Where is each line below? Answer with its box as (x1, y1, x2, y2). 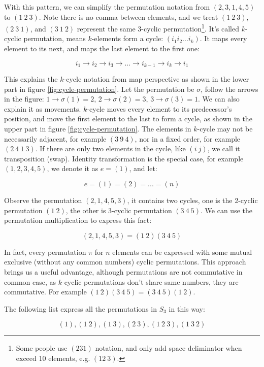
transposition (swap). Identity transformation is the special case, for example (4, 153, 244, 163)
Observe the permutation (4, 195, 82, 206)
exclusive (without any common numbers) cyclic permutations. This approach (4, 256, 246, 267)
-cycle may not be (197, 123, 253, 134)
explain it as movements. (4, 103, 81, 114)
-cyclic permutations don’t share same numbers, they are (61, 276, 239, 287)
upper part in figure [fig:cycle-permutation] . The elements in (4, 123, 191, 134)
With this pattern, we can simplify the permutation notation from (4, 2, 210, 12)
